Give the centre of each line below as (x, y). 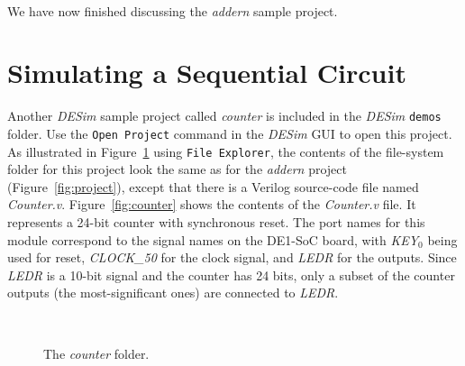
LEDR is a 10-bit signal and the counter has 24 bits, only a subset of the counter (231, 274)
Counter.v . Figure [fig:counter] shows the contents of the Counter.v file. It (212, 204)
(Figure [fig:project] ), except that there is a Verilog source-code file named (213, 186)
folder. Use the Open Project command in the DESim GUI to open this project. (230, 133)
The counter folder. (96, 353)
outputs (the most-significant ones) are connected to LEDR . (173, 293)
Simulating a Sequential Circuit (207, 73)
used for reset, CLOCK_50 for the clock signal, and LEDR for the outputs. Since (232, 257)
